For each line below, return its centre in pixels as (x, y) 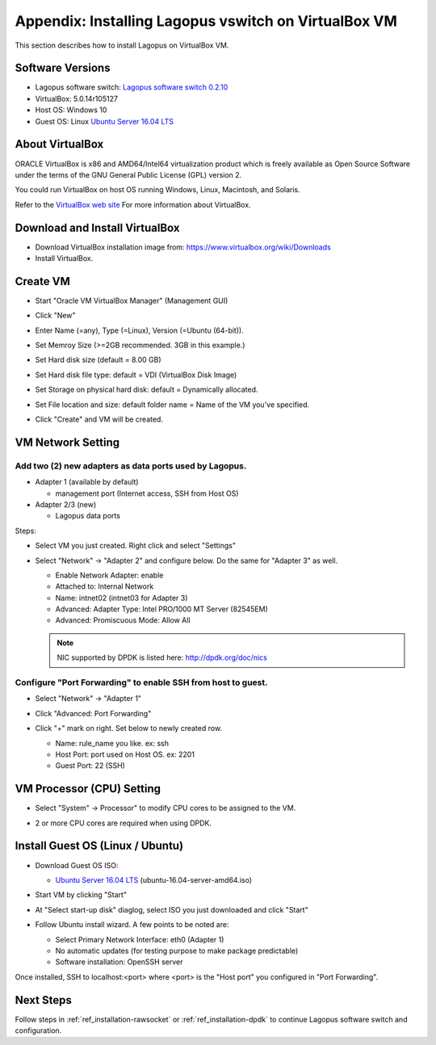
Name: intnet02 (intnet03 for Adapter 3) (122, 598)
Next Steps (43, 1000)
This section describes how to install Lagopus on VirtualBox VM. (122, 45)
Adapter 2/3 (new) (66, 504)
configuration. (38, 1030)
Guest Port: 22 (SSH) (90, 766)
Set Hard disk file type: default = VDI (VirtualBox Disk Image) (136, 375)
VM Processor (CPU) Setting (88, 789)
